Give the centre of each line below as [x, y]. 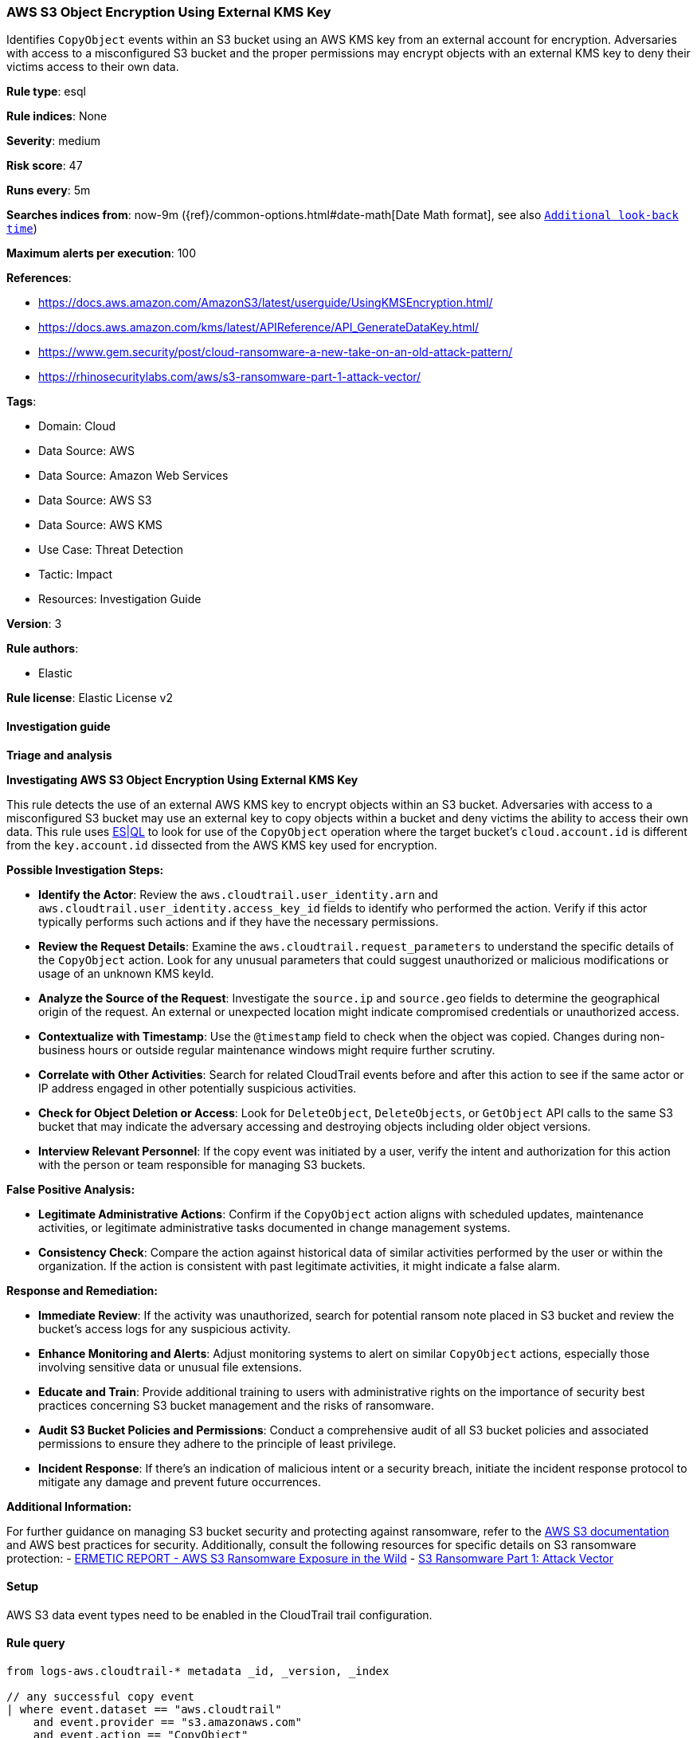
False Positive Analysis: [71, 1189]
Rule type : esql [46, 92]
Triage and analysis [59, 755]
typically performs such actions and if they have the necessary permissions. [239, 921]
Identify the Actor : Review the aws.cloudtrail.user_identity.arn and [238, 894]
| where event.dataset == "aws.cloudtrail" [144, 1710]
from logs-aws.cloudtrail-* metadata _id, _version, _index [198, 1671]
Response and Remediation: [82, 1290]
